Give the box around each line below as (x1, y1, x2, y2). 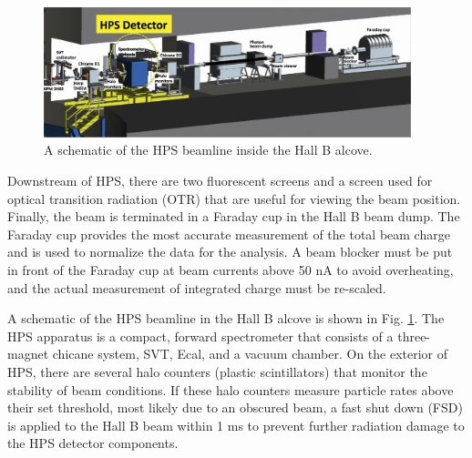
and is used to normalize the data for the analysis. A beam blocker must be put (7, 242, 453, 261)
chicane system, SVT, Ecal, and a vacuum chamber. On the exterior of (52, 344, 448, 363)
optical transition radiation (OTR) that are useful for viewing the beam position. (7, 188, 461, 208)
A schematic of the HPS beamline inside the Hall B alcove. (44, 140, 373, 159)
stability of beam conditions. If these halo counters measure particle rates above (7, 380, 454, 399)
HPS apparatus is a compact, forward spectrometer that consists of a (7, 326, 394, 345)
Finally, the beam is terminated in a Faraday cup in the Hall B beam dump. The (7, 207, 460, 226)
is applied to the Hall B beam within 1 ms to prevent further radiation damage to (7, 415, 465, 434)
